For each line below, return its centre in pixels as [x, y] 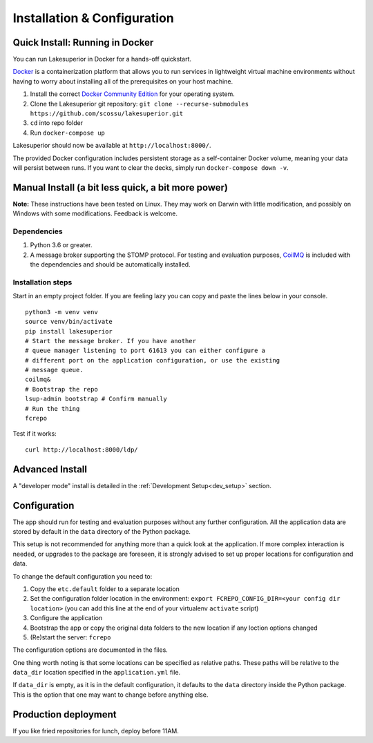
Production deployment [65, 714]
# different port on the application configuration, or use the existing [153, 360]
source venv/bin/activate [69, 322]
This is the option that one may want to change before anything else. [111, 695]
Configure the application [66, 618]
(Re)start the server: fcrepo [70, 637]
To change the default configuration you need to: [83, 576]
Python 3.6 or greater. [61, 245]
